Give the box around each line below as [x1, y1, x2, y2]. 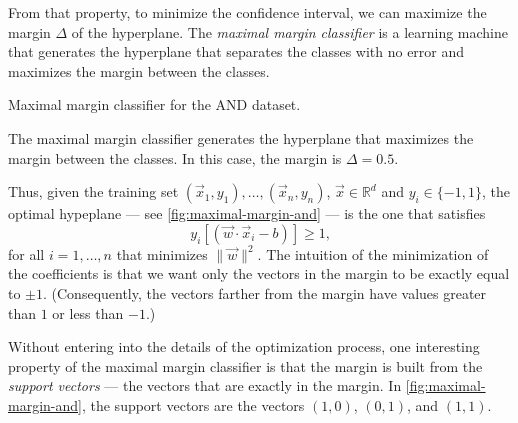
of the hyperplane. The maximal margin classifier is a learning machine [71, 21, 509, 42]
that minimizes [116, 243, 208, 264]
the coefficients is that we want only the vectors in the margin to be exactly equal [8, 263, 510, 284]
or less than [52, 302, 124, 323]
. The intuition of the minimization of [257, 243, 489, 264]
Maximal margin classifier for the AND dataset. [8, 94, 301, 115]
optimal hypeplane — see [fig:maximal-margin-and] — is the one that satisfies [8, 203, 486, 224]
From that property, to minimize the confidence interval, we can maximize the [8, 2, 487, 22]
